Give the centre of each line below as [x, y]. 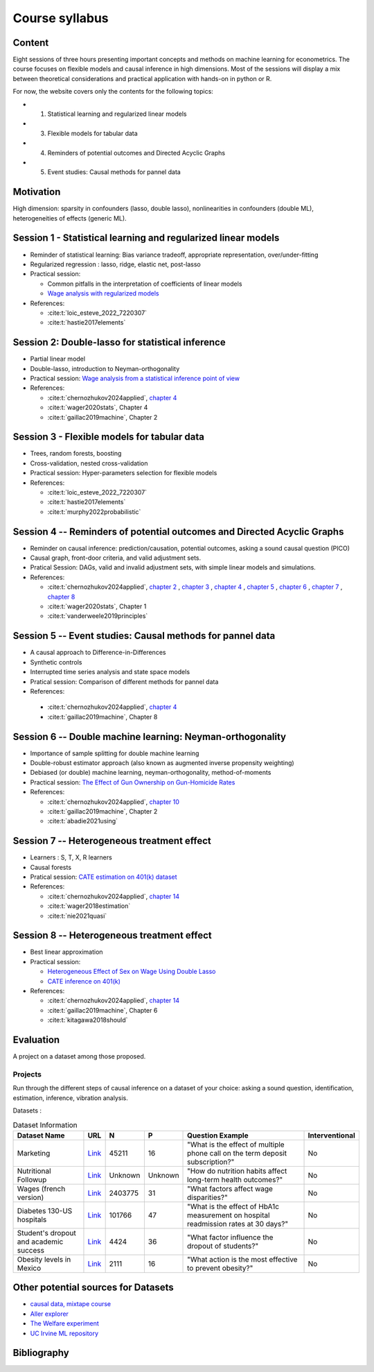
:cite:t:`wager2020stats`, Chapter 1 [97, 606]
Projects [27, 1074]
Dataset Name [41, 1135]
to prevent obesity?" [220, 1268]
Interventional [332, 1135]
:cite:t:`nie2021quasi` [77, 916]
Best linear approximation [66, 952]
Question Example [218, 1135]
